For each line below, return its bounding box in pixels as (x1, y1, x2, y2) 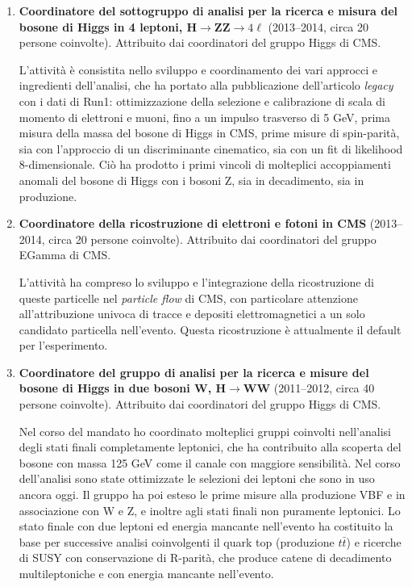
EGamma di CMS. (19, 246, 111, 263)
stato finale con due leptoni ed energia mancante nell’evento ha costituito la (19, 518, 393, 535)
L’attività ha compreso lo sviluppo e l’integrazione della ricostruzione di (19, 273, 374, 290)
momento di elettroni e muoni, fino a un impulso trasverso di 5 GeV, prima (19, 108, 390, 125)
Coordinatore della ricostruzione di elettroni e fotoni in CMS (19, 215, 367, 232)
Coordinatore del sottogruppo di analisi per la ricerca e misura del (19, 2, 398, 19)
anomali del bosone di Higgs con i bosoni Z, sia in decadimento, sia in (19, 171, 364, 188)
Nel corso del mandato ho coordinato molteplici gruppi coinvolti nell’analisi (19, 422, 391, 439)
